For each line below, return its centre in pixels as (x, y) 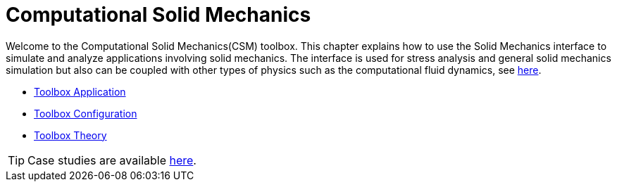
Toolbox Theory (70, 135)
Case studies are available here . (112, 160)
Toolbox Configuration (86, 113)
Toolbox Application (80, 91)
